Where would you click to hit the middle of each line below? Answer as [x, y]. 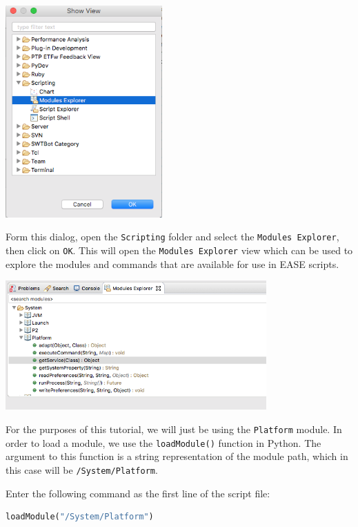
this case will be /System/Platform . [82, 469]
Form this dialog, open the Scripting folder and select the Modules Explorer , [172, 237]
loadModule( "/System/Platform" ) [80, 517]
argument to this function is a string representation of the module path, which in [177, 456]
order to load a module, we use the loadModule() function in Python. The [163, 442]
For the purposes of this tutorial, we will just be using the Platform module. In [174, 429]
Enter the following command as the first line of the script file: [138, 493]
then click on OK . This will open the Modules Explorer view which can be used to [179, 250]
